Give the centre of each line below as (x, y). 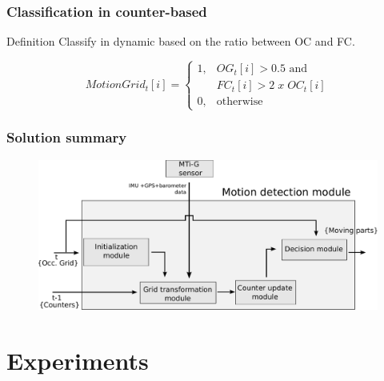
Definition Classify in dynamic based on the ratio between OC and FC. (181, 41)
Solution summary (67, 137)
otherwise (240, 102)
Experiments (78, 360)
